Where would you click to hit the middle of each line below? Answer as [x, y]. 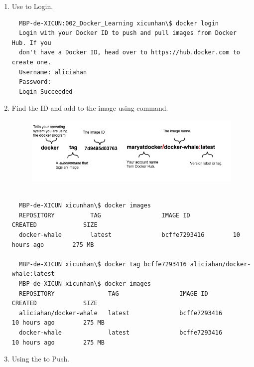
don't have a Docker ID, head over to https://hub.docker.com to [129, 53]
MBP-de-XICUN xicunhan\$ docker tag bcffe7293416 [103, 264]
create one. [31, 62]
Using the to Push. [40, 359]
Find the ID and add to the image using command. [90, 108]
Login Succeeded [46, 92]
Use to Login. [32, 6]
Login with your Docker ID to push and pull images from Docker [128, 33]
